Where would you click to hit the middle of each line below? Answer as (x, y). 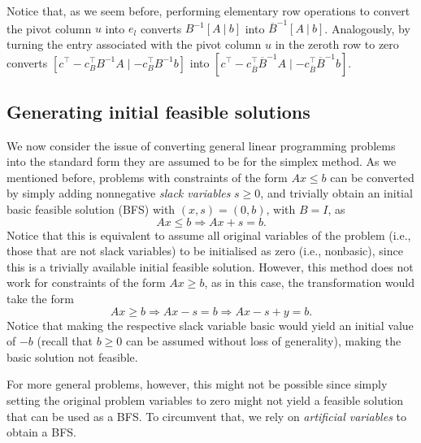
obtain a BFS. (41, 432)
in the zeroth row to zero (337, 43)
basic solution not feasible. (72, 356)
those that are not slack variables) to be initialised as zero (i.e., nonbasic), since (205, 251)
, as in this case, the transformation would (309, 282)
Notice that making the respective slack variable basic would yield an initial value (210, 325)
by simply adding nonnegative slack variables (119, 193)
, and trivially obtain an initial (336, 193)
